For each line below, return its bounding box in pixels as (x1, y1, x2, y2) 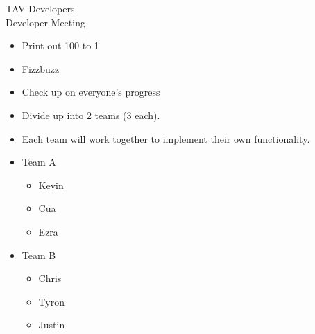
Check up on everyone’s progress (22, 85, 160, 99)
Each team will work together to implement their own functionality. (22, 131, 310, 146)
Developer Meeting (6, 15, 85, 29)
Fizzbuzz (22, 61, 60, 76)
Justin (38, 317, 65, 332)
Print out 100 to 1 (22, 38, 99, 53)
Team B (22, 247, 56, 262)
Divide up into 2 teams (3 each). (22, 107, 160, 122)
